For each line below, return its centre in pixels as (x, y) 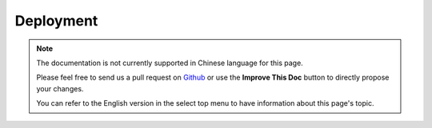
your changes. (60, 88)
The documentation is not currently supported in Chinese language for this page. (170, 63)
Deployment (56, 21)
